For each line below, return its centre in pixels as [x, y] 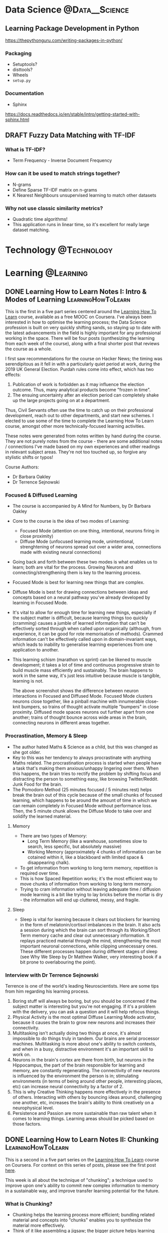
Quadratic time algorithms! [40, 219]
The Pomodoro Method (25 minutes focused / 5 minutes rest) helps [82, 789]
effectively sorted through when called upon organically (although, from [87, 629]
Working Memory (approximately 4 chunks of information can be [94, 851]
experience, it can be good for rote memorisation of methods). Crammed [88, 634]
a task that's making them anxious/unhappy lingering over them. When [86, 768]
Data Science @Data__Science [67, 10]
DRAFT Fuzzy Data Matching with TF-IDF [70, 135]
